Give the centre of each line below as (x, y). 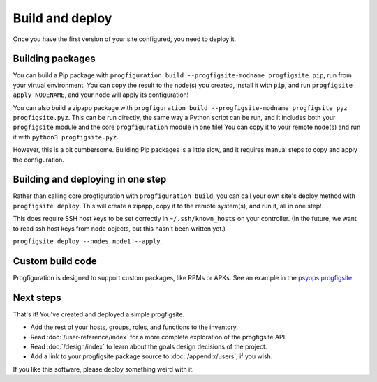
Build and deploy (62, 18)
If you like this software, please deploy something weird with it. (104, 369)
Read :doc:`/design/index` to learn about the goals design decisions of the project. (149, 347)
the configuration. (38, 160)
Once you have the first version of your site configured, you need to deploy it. (125, 39)
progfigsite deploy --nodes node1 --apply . (88, 241)
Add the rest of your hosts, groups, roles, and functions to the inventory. (134, 327)
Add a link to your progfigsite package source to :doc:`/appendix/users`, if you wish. (151, 356)
